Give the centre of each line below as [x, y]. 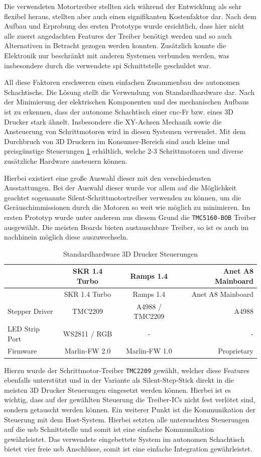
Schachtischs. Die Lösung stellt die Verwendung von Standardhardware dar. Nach [129, 92]
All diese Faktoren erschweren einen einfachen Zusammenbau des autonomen [122, 82]
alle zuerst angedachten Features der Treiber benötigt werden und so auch [118, 35]
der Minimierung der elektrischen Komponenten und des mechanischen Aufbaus [126, 102]
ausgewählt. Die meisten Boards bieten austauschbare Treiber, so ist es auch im [126, 227]
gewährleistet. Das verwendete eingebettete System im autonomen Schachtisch [124, 439]
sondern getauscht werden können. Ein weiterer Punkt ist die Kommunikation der [130, 409]
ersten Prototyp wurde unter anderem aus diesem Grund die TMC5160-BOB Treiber [130, 217]
